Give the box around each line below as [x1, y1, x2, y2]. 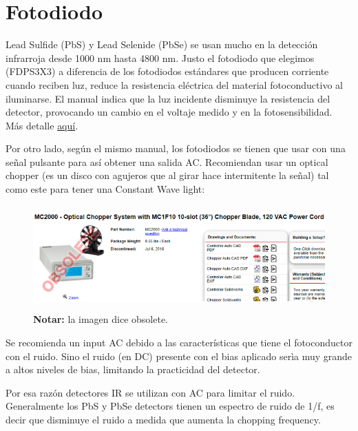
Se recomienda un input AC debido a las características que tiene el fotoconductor [6, 335, 352, 350]
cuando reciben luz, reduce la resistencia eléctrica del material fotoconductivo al [6, 77, 343, 92]
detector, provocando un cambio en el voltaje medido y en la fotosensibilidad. [6, 105, 333, 119]
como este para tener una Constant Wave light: [6, 182, 205, 196]
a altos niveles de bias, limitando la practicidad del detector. [6, 362, 260, 377]
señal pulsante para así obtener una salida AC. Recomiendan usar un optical [6, 154, 328, 169]
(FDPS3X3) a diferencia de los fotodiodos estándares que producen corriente [6, 64, 329, 78]
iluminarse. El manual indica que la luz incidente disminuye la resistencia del [6, 91, 330, 105]
